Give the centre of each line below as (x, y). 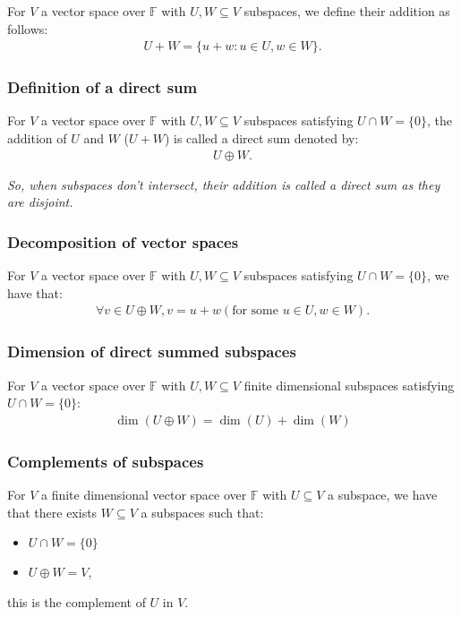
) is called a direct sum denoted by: (261, 138)
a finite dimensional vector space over (144, 494)
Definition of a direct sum (102, 87)
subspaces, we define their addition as (347, 11)
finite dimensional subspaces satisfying (349, 385)
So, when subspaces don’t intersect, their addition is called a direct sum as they (224, 184)
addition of (37, 138)
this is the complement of (77, 601)
